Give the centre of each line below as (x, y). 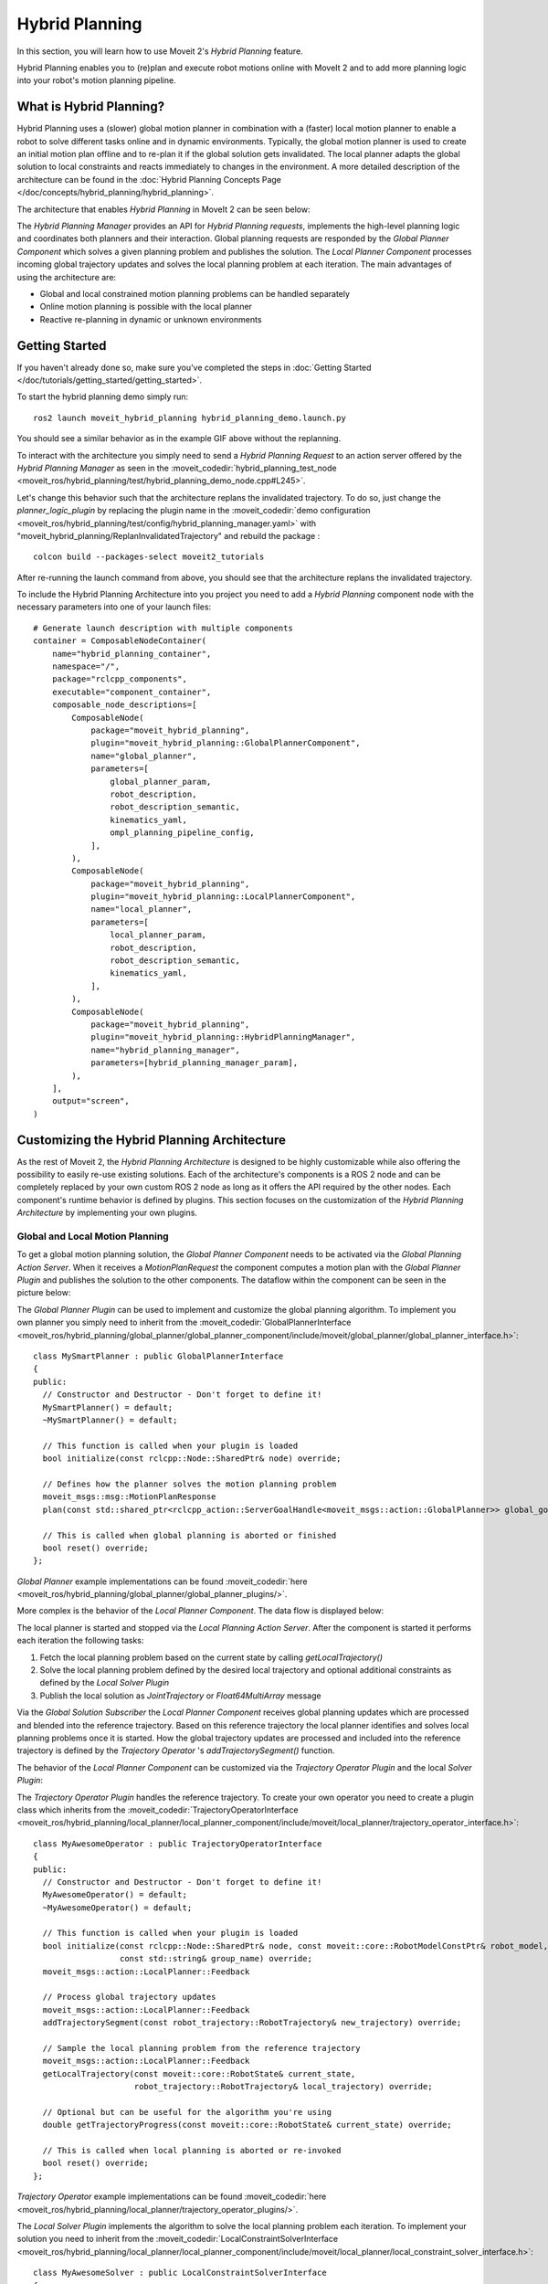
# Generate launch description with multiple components (163, 628)
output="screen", (90, 1101)
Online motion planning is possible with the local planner (146, 307)
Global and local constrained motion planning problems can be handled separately (195, 293)
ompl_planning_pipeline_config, (182, 833)
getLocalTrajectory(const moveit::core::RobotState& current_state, (199, 2073)
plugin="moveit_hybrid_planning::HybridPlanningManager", (223, 1037)
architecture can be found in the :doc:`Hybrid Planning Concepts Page (149, 179)
